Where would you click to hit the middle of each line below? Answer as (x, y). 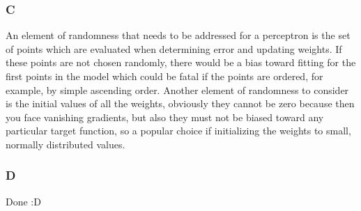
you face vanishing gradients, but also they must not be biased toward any (165, 117)
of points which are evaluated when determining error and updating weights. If (174, 48)
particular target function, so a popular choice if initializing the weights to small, (178, 131)
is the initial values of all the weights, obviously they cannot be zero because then (180, 103)
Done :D (23, 201)
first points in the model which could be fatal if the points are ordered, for (164, 76)
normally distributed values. (66, 144)
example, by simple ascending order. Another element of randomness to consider (177, 89)
